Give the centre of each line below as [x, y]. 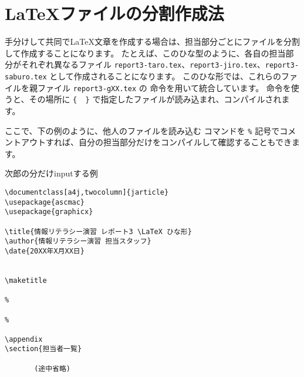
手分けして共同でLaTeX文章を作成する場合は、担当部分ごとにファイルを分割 [152, 41]
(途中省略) [53, 368]
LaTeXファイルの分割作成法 [114, 13]
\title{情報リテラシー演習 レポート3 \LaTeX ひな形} [98, 231]
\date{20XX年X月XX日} [45, 251]
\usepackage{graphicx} [49, 212]
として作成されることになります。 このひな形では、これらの [165, 76]
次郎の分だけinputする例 [51, 173]
